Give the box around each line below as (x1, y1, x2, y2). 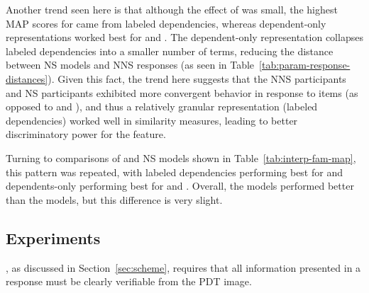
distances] (6, 71, 48, 86)
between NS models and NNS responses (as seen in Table (6, 57, 255, 72)
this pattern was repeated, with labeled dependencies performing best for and (6, 164, 343, 179)
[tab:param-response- (259, 57, 351, 72)
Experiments (6, 226, 101, 248)
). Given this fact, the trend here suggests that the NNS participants (48, 71, 346, 86)
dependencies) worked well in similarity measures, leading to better (6, 113, 298, 127)
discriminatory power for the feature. (6, 127, 166, 142)
